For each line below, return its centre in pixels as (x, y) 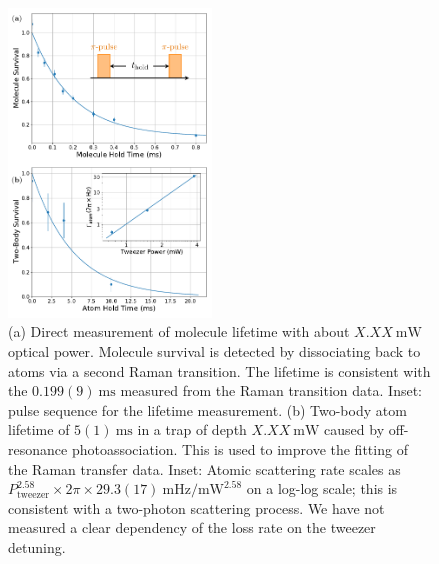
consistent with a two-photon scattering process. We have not (196, 507)
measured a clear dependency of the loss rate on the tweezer (192, 527)
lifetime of (39, 429)
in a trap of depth (192, 429)
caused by (354, 429)
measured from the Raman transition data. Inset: (271, 390)
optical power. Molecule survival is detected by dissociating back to (214, 351)
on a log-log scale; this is (322, 488)
